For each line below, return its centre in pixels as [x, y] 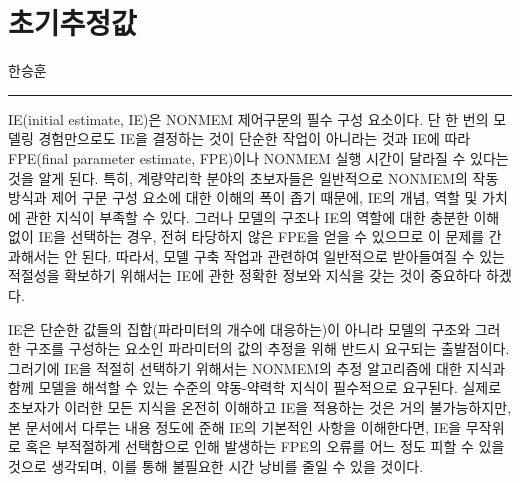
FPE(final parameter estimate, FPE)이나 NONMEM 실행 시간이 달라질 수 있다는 [258, 157]
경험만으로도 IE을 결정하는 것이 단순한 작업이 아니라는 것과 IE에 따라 [254, 138]
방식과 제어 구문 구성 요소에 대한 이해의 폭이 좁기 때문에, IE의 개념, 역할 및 [243, 197]
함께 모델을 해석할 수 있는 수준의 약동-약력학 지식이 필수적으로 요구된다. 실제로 [255, 387]
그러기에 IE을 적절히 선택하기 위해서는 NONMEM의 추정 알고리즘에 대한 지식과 [257, 367]
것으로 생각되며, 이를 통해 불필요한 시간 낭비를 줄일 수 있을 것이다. [216, 465]
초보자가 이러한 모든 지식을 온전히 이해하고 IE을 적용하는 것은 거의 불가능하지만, [260, 407]
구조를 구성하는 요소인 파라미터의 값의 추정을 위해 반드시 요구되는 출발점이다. [267, 348]
